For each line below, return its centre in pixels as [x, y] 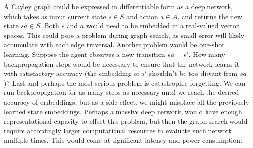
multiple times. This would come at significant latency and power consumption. [123, 140]
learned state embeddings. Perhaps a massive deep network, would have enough [123, 111]
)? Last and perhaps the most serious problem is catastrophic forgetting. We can [125, 83]
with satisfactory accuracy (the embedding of [72, 73]
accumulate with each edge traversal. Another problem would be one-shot [114, 45]
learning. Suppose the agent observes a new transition [85, 54]
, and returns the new [210, 16]
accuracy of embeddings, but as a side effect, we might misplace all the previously [126, 102]
